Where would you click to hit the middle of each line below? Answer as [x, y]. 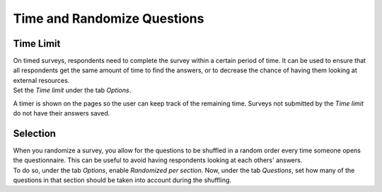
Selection [35, 134]
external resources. [41, 80]
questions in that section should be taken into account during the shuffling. [122, 180]
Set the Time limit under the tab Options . [72, 90]
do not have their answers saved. [62, 113]
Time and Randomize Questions [109, 18]
